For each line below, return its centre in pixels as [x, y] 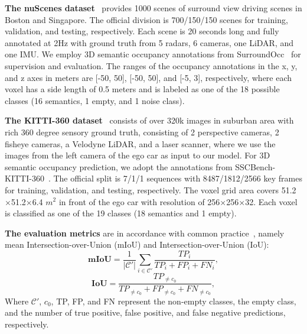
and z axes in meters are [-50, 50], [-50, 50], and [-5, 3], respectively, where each [148, 77]
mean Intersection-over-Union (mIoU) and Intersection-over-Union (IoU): [137, 244]
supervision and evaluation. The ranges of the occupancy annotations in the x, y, [151, 65]
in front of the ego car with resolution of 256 [139, 201]
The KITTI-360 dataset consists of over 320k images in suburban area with [149, 120]
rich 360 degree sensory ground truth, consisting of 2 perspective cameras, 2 [142, 132]
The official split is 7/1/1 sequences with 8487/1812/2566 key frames [178, 178]
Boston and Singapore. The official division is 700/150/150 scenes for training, [146, 19]
